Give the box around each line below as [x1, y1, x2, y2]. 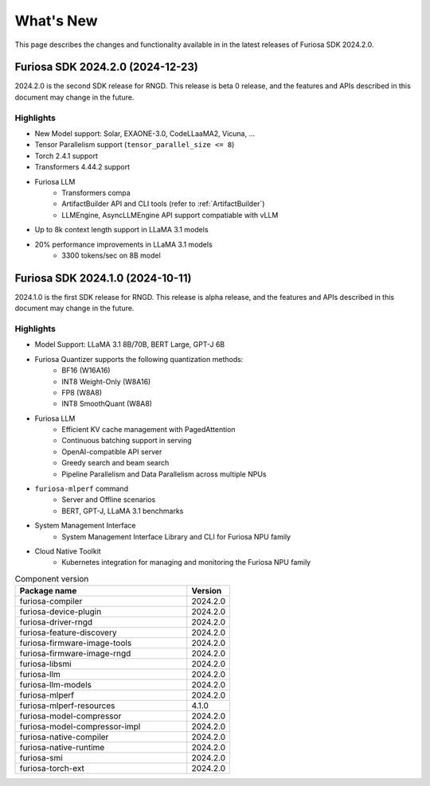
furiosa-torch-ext [19, 763, 85, 774]
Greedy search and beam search [61, 458, 170, 468]
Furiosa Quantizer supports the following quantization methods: [34, 354, 244, 364]
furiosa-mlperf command [34, 484, 129, 493]
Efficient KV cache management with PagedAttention [61, 425, 236, 434]
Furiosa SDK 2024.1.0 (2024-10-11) [14, 271, 192, 285]
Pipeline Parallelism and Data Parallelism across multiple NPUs [61, 469, 267, 479]
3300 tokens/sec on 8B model [61, 251, 161, 260]
